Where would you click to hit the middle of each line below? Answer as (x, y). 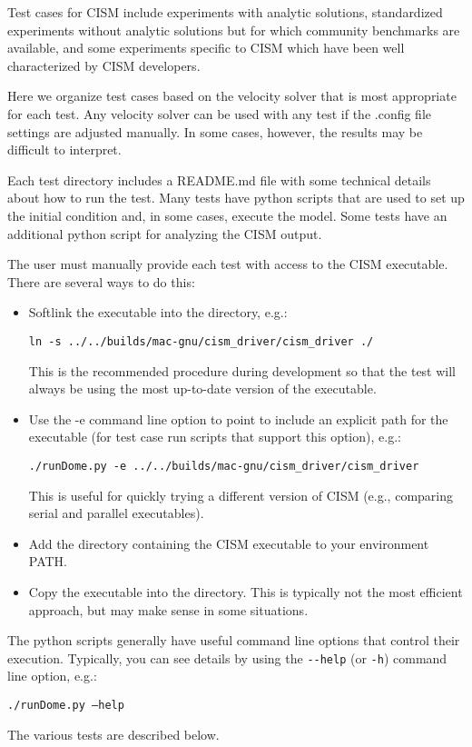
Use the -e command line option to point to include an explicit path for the (238, 418)
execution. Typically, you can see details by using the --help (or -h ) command (227, 657)
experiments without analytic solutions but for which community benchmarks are (234, 30)
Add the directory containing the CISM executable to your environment (229, 543)
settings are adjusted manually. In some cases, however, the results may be (215, 131)
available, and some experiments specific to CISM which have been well (206, 48)
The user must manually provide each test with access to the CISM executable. (228, 264)
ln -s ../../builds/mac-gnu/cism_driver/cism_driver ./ (201, 341)
